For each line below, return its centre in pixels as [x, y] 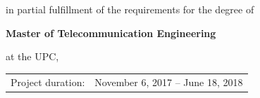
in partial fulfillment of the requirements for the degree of [130, 9]
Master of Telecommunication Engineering [111, 33]
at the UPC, [32, 56]
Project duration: [48, 82]
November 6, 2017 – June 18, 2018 [169, 82]
